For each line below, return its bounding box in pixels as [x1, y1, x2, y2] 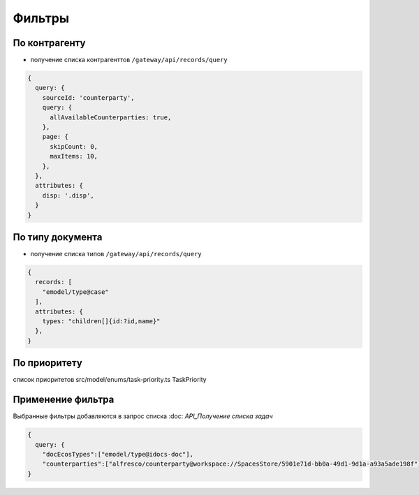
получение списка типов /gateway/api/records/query [30, 250, 202, 258]
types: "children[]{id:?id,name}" [42, 317, 161, 325]
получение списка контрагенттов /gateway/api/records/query [30, 56, 228, 64]
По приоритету [13, 357, 83, 369]
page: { [42, 133, 69, 141]
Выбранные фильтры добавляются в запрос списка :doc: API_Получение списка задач [13, 412, 273, 420]
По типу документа [13, 231, 103, 243]
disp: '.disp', [42, 191, 94, 199]
